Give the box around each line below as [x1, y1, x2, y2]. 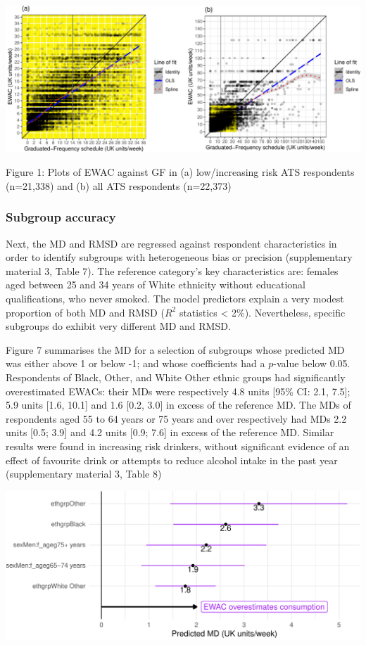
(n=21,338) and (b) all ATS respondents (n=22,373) [6, 178, 232, 193]
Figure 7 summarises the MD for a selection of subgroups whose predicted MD [6, 342, 345, 357]
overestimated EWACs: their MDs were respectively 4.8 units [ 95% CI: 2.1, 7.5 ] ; [6, 383, 351, 398]
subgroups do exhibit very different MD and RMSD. [6, 319, 231, 333]
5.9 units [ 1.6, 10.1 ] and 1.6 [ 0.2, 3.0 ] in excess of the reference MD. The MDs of [6, 397, 351, 412]
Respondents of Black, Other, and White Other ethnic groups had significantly [6, 370, 346, 385]
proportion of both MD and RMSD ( [6, 305, 165, 319]
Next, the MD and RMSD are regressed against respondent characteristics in [6, 236, 337, 250]
